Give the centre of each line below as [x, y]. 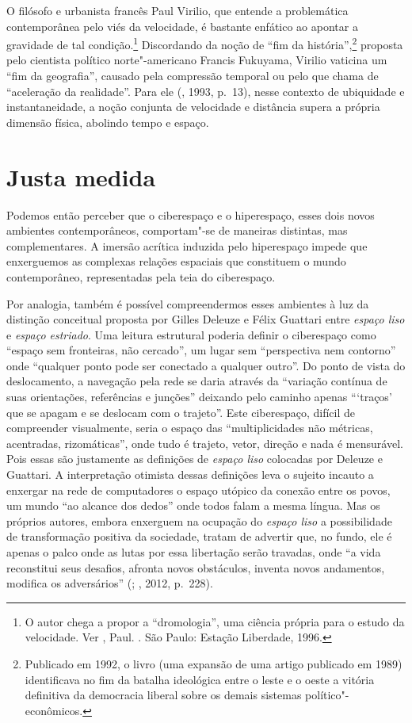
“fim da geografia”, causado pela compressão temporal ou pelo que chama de [193, 76]
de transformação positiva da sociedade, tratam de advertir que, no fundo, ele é [199, 536]
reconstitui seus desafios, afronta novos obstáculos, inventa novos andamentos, [196, 567]
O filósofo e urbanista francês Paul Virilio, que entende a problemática [177, 10]
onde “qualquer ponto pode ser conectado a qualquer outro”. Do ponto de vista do [206, 365]
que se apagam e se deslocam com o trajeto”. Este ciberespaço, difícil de [181, 412]
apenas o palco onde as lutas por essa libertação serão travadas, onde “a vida [194, 552]
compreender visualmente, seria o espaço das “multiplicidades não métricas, [190, 428]
